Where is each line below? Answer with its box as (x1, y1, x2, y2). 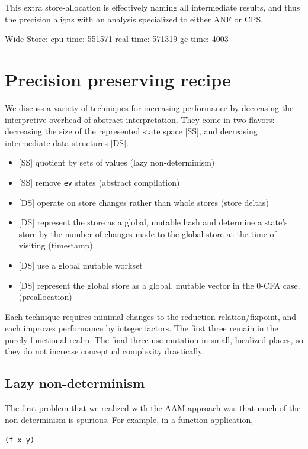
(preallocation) (18, 290, 72, 303)
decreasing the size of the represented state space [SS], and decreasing (5, 125, 258, 137)
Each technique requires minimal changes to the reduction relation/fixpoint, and (5, 310, 297, 322)
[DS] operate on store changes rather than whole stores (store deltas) (18, 196, 269, 208)
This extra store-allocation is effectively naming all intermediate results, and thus (5, 1, 300, 13)
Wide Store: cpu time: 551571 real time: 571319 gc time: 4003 (5, 33, 229, 45)
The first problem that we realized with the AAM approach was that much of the (5, 402, 301, 414)
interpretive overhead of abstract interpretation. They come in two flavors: (5, 113, 275, 125)
